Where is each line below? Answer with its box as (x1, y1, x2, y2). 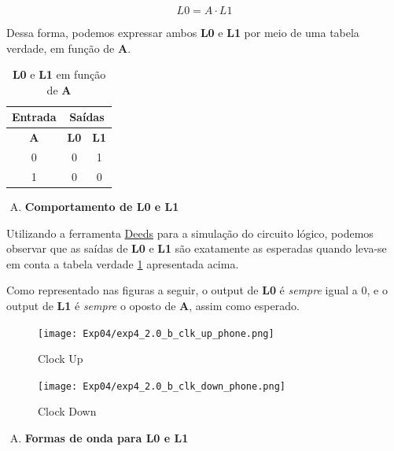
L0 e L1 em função (12, 66, 106, 83)
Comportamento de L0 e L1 (24, 198, 179, 214)
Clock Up (38, 350, 83, 367)
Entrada (12, 109, 57, 125)
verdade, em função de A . (6, 39, 131, 56)
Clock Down (38, 403, 97, 420)
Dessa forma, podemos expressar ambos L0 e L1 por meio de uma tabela (6, 24, 359, 40)
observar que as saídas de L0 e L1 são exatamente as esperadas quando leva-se (6, 240, 387, 257)
